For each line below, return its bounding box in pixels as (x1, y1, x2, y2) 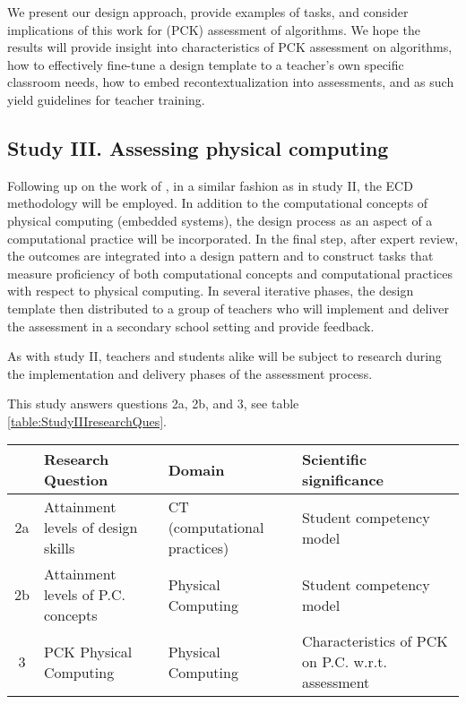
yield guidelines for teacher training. (7, 90, 205, 108)
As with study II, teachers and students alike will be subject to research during (7, 347, 442, 365)
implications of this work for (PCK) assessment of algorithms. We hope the (7, 20, 420, 39)
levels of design (43, 517, 138, 538)
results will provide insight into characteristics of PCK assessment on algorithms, (7, 38, 453, 56)
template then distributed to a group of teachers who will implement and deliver (7, 298, 450, 317)
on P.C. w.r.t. (301, 651, 387, 673)
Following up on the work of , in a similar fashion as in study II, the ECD (7, 176, 413, 194)
